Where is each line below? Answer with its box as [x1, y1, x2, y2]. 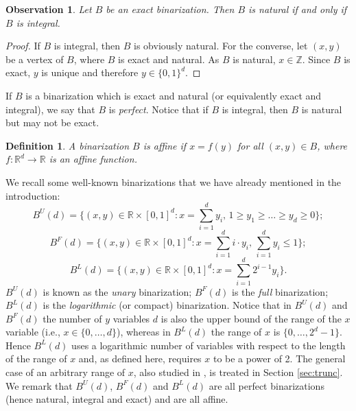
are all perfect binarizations [209, 378, 324, 392]
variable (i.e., [5, 325, 60, 339]
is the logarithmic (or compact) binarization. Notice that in [43, 298, 292, 312]
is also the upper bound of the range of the [161, 311, 342, 325]
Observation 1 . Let [5, 2, 92, 16]
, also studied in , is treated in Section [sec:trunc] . [133, 365, 343, 379]
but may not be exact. [5, 115, 99, 130]
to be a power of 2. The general [213, 351, 346, 366]
